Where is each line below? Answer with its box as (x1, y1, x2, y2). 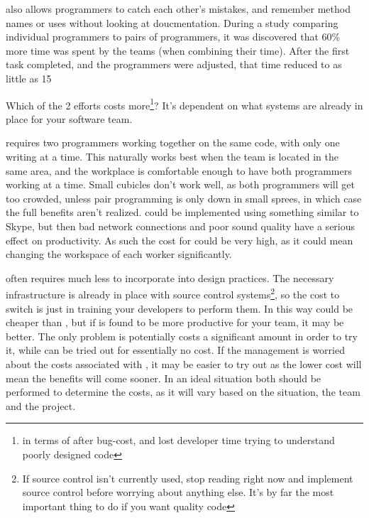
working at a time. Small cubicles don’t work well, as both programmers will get (6, 177, 355, 192)
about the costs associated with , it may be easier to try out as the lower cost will (6, 356, 362, 371)
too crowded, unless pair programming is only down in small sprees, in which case (6, 190, 362, 205)
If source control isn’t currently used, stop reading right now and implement (22, 470, 353, 485)
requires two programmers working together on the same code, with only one (6, 135, 340, 150)
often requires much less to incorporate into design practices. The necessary (6, 270, 334, 285)
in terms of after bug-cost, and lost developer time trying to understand (22, 433, 335, 448)
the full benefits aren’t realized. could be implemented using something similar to (6, 205, 359, 220)
